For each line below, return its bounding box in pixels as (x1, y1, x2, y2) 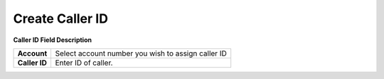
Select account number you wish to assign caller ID (55, 48, 227, 58)
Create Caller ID (13, 11, 108, 26)
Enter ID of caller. (55, 58, 113, 68)
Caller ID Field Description (13, 36, 92, 44)
